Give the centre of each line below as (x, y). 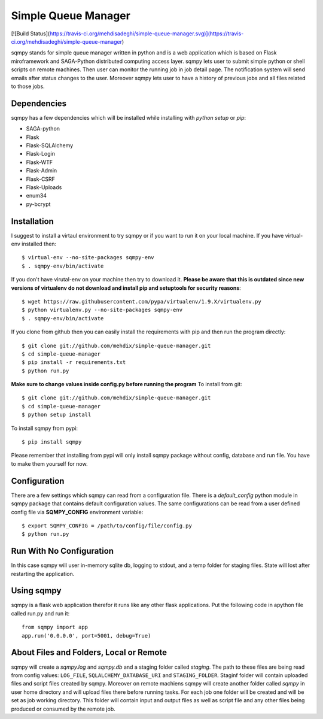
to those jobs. (28, 86)
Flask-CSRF (40, 179)
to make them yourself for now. (49, 463)
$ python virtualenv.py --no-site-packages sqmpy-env (102, 310)
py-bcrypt (38, 204)
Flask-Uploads (44, 187)
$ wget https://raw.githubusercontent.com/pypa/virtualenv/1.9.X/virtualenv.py (141, 301)
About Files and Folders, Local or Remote (89, 653)
